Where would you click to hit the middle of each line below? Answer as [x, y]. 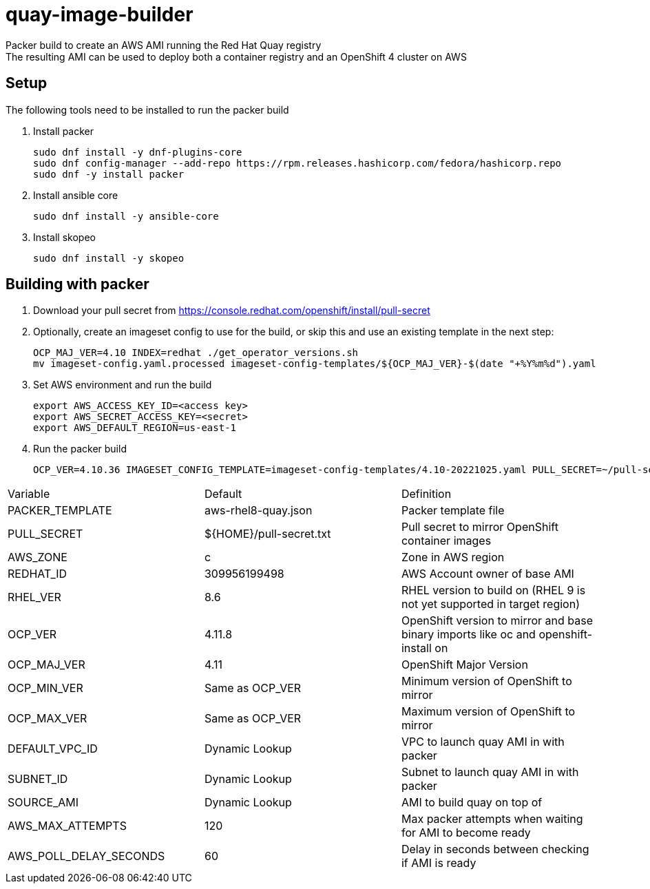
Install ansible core [76, 195]
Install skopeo [64, 237]
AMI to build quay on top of [472, 803]
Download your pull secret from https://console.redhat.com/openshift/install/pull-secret [232, 311]
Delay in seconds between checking [495, 849]
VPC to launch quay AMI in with [483, 742]
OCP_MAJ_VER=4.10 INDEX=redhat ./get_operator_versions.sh [196, 353]
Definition [426, 494]
